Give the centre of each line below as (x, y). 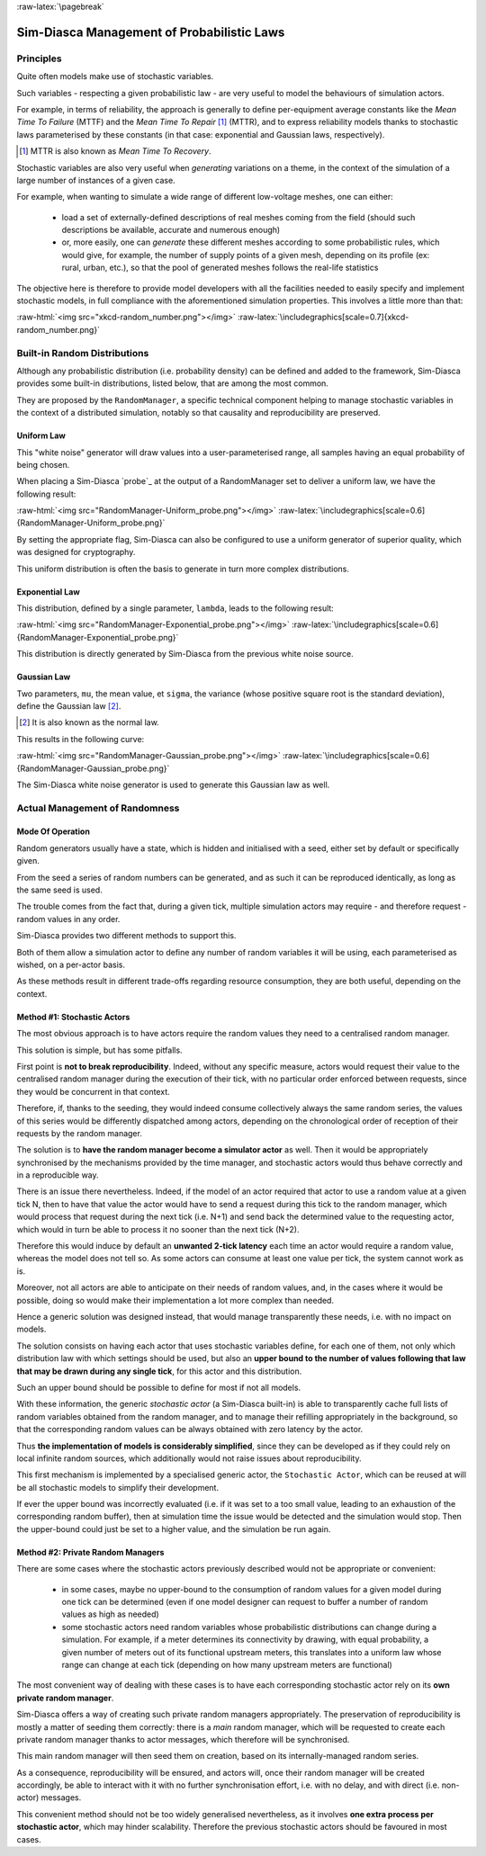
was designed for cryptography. (76, 552)
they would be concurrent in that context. (93, 1091)
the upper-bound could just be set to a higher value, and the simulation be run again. (174, 1529)
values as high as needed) (110, 1614)
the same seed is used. (59, 890)
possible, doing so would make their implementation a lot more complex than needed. (175, 1300)
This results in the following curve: (81, 739)
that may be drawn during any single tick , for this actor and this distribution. (159, 1371)
